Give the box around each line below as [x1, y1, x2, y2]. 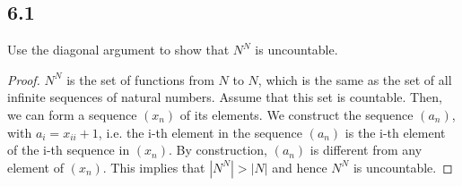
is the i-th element [344, 123, 446, 141]
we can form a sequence [7, 105, 137, 123]
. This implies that [102, 157, 205, 176]
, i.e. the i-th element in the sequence [98, 123, 302, 141]
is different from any [309, 140, 423, 159]
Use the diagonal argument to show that [7, 40, 230, 59]
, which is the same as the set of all [257, 70, 452, 89]
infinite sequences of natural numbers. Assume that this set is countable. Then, [7, 88, 442, 106]
